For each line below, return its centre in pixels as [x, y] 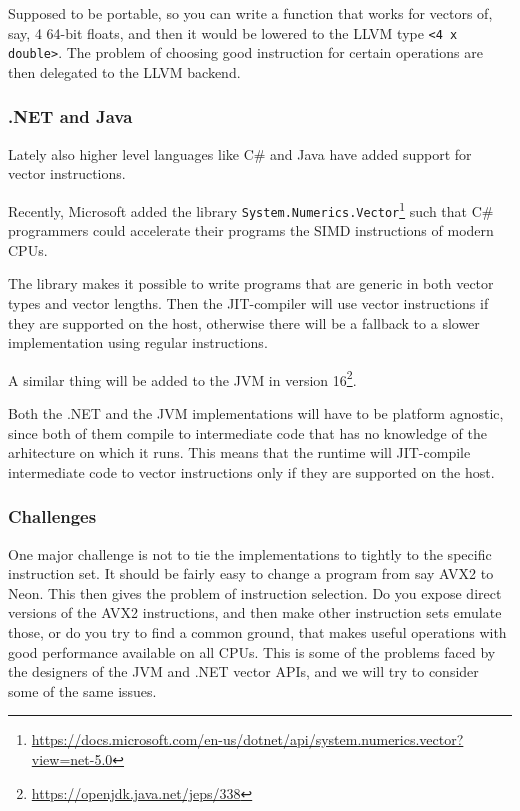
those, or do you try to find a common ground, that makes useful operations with [257, 632]
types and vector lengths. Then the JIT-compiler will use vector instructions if [248, 303]
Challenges [52, 516]
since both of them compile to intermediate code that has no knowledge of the [247, 432]
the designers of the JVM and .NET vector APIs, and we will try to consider [243, 671]
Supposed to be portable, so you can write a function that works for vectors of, [250, 13]
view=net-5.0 [72, 758]
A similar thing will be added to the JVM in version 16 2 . [182, 378]
